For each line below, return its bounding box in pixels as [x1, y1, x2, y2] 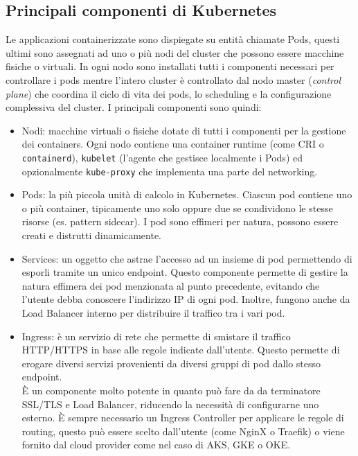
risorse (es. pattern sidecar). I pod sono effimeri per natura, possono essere [21, 214, 339, 229]
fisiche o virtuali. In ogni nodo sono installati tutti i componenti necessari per [6, 59, 334, 73]
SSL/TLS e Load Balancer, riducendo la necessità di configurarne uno [21, 396, 319, 411]
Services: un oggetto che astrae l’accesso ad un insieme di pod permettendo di [21, 251, 352, 265]
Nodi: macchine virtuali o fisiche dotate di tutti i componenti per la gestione [21, 123, 346, 137]
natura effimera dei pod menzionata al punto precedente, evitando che [21, 278, 320, 292]
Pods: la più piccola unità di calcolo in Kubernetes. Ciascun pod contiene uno [21, 187, 352, 202]
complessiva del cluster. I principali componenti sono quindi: [6, 100, 262, 114]
